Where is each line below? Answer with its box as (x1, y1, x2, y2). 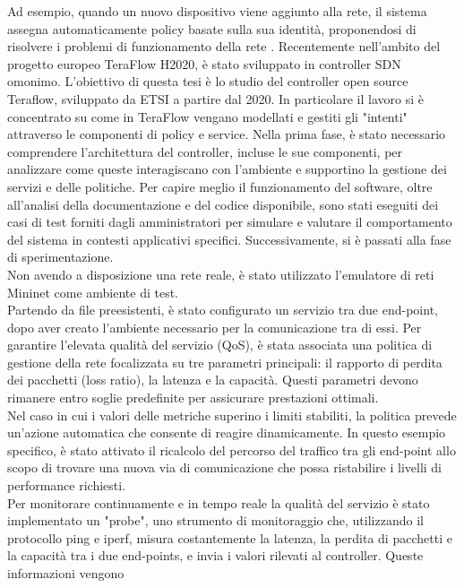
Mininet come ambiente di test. (7, 282, 179, 301)
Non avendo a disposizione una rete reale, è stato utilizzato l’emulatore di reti (7, 264, 434, 283)
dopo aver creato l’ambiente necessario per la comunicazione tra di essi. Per (7, 317, 422, 336)
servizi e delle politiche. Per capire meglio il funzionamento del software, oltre (7, 177, 433, 195)
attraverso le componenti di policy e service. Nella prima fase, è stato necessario (7, 125, 446, 143)
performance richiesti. (7, 476, 126, 495)
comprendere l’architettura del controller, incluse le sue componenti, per (7, 142, 403, 160)
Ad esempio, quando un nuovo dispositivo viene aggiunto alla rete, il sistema (7, 2, 427, 20)
